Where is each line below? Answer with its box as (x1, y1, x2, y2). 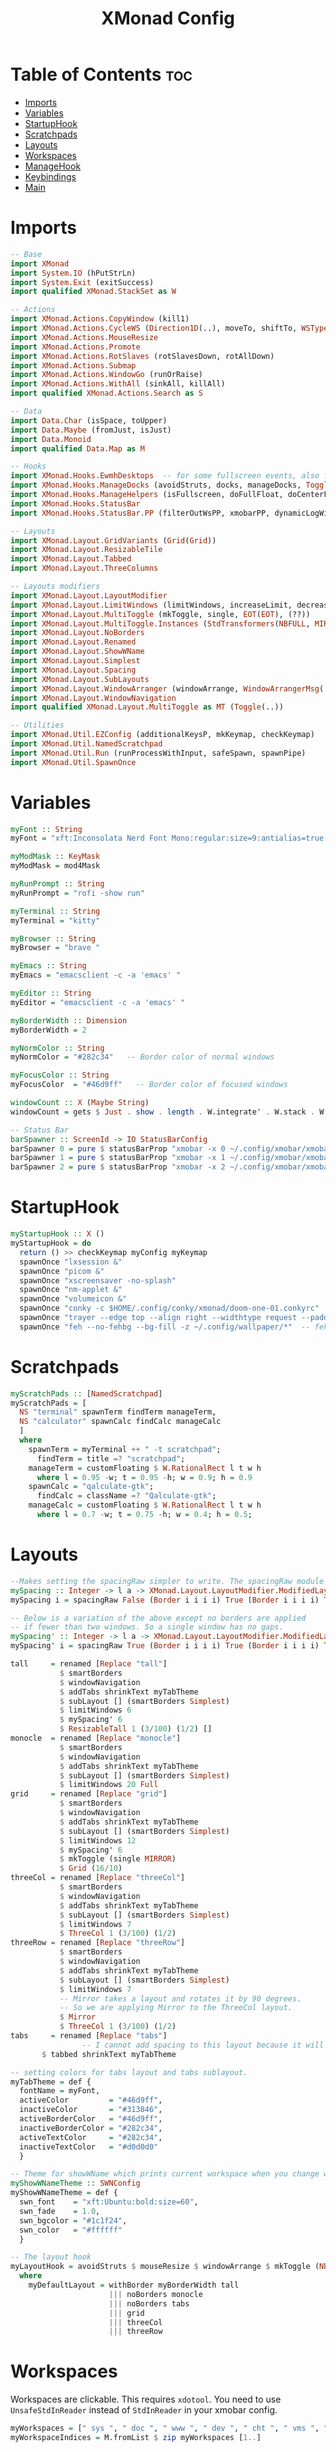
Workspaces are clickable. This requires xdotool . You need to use (10, 2393, 282, 2406)
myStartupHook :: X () (10, 1229, 105, 1239)
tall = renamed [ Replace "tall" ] (10, 1659, 168, 1669)
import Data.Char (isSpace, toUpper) (10, 415, 168, 426)
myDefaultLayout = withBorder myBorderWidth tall (28, 2280, 240, 2290)
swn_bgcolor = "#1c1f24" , (19, 2215, 128, 2226)
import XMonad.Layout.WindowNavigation (10, 693, 177, 703)
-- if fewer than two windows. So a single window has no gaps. (10, 1622, 284, 1632)
